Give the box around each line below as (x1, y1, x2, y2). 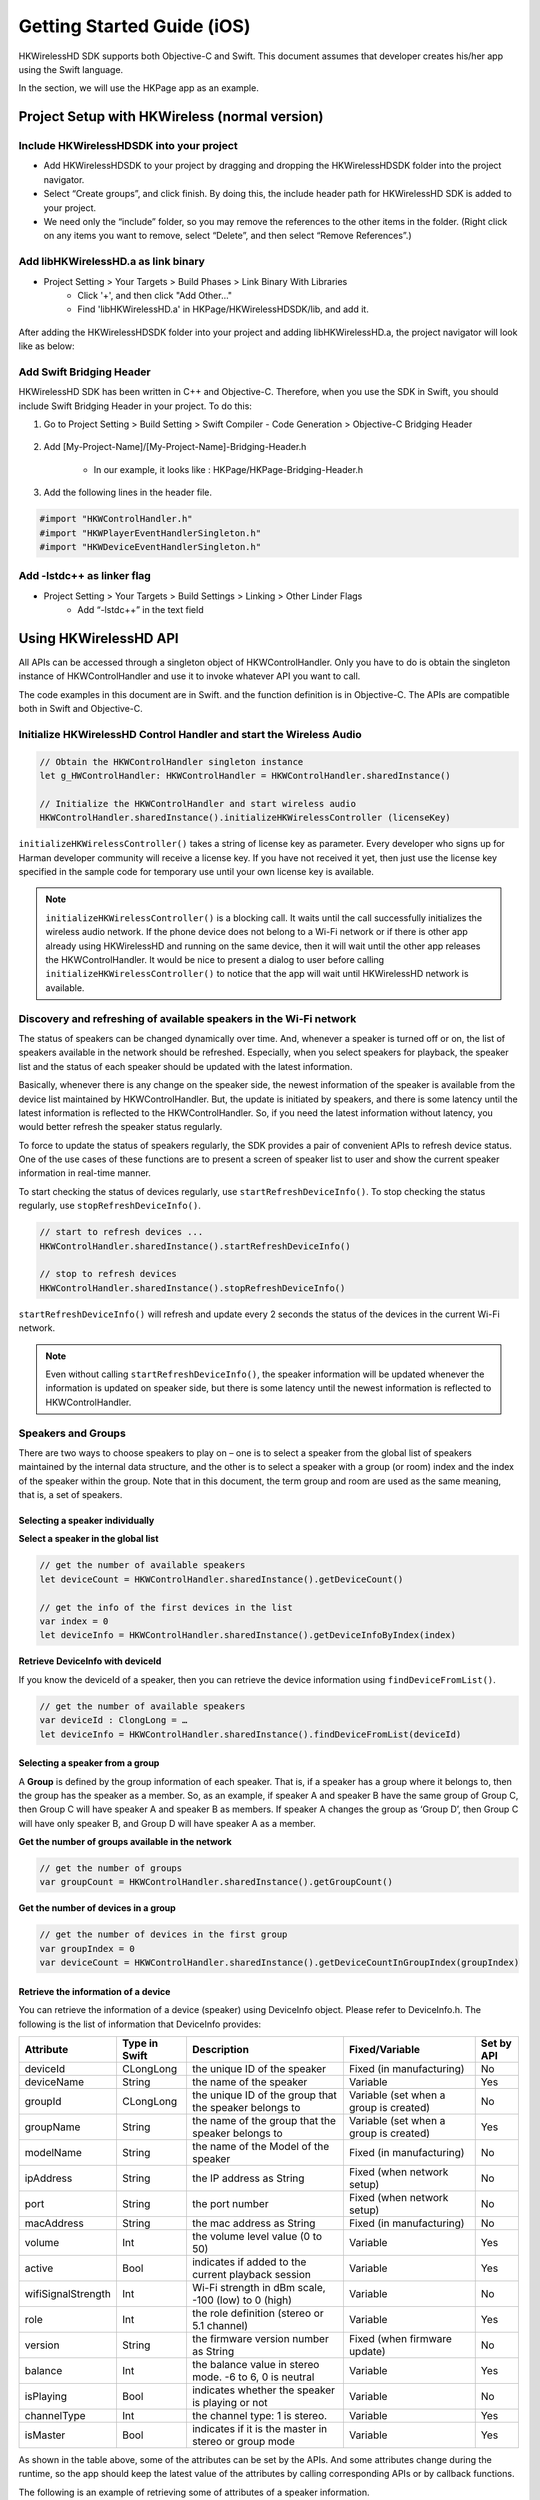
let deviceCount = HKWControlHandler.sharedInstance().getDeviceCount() (39, 1573, 404, 1585)
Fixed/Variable (348, 2042, 420, 2056)
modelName (24, 2145, 82, 2159)
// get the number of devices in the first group (39, 1929, 288, 1940)
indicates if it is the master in (191, 2421, 328, 2435)
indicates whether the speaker (191, 2383, 335, 2397)
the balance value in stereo (191, 2357, 320, 2371)
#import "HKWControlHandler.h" (39, 513, 194, 525)
